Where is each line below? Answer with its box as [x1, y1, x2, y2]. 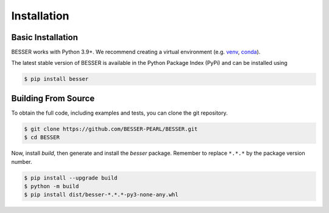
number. [11, 158, 32, 165]
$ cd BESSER [24, 134, 60, 141]
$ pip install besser [24, 76, 89, 83]
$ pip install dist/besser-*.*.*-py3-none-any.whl [24, 191, 179, 198]
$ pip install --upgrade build [24, 174, 118, 181]
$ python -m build [24, 183, 79, 190]
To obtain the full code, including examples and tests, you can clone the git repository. [11, 109, 228, 117]
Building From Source [11, 93, 95, 103]
